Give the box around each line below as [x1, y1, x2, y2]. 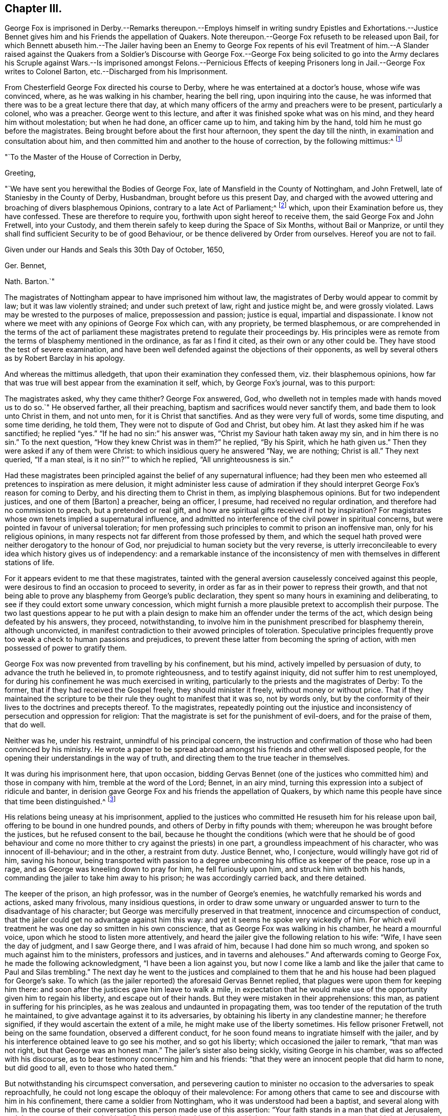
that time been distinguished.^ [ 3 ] [5, 795, 116, 806]
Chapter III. [5, 2, 62, 15]
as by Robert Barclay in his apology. [5, 353, 125, 362]
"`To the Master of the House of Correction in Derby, [5, 153, 182, 162]
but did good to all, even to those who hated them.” [5, 1063, 177, 1072]
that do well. [5, 720, 46, 729]
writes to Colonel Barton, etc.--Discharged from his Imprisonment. [5, 67, 228, 76]
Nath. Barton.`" [5, 276, 55, 286]
